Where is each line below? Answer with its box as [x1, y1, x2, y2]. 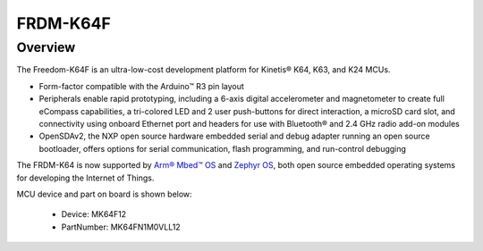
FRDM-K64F [16, 13, 111, 33]
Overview [16, 39, 76, 55]
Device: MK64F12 [61, 209, 127, 220]
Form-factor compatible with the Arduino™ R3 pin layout [38, 80, 245, 91]
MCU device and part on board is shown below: [16, 188, 192, 199]
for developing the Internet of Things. [16, 172, 155, 183]
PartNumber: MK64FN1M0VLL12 [61, 222, 181, 232]
